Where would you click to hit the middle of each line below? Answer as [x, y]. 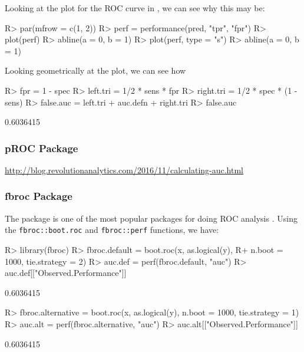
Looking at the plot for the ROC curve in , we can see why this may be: [135, 8]
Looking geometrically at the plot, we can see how [95, 70]
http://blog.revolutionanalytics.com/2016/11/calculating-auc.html [124, 170]
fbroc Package [39, 196]
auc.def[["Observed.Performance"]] [66, 273]
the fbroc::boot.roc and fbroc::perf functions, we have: [112, 230]
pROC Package [42, 148]
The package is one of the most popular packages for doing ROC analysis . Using [151, 218]
